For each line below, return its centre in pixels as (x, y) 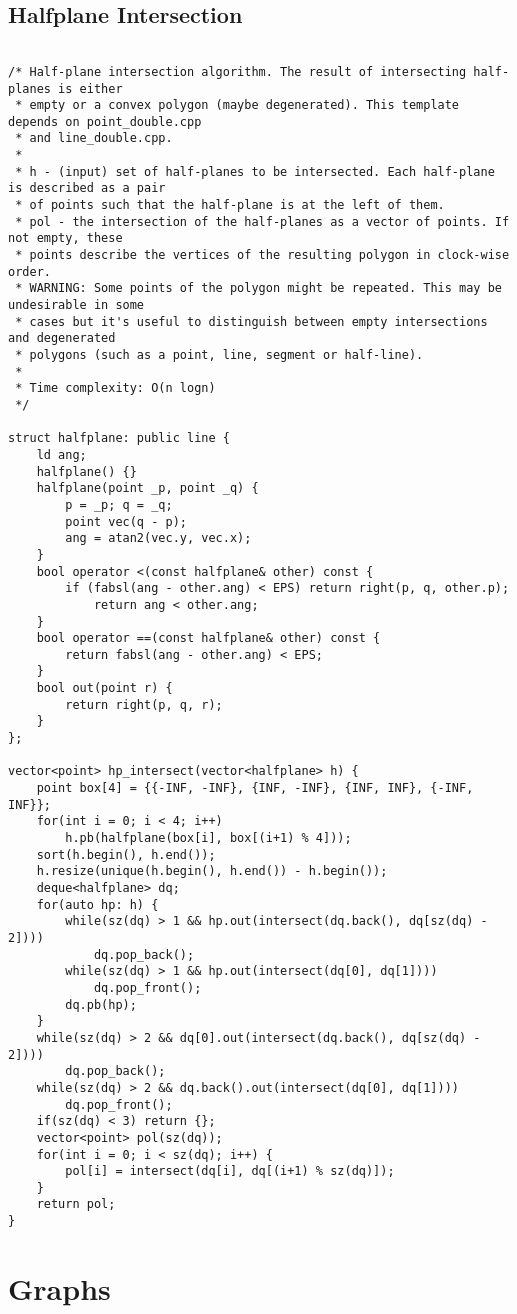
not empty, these (65, 238)
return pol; (76, 1204)
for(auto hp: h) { (97, 904)
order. (29, 271)
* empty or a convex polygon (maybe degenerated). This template (237, 105)
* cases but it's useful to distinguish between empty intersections (251, 321)
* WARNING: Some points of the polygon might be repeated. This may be (258, 288)
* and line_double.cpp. (94, 138)
